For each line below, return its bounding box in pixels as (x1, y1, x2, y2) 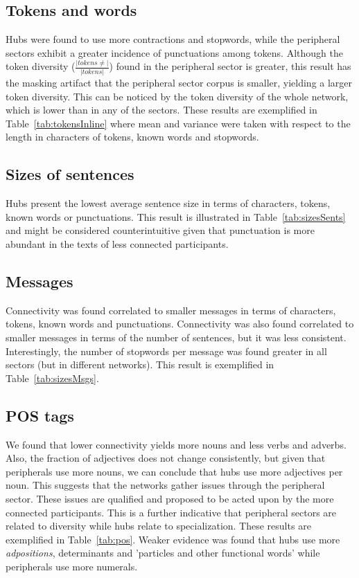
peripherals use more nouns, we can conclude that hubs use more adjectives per (6, 464, 343, 478)
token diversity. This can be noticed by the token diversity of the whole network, (6, 89, 349, 103)
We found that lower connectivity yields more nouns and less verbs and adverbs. (6, 437, 347, 451)
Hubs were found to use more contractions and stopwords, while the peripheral (6, 32, 340, 46)
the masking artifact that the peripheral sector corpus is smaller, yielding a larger (6, 75, 353, 90)
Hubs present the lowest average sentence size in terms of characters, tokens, (6, 196, 331, 210)
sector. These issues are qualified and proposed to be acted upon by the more (6, 491, 334, 505)
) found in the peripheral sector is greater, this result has (109, 59, 351, 73)
